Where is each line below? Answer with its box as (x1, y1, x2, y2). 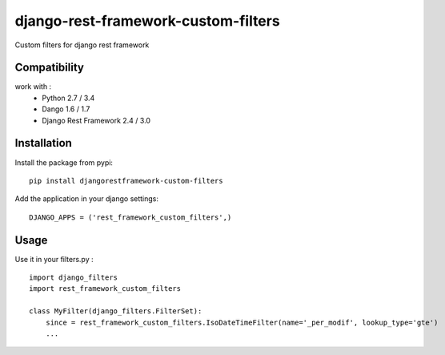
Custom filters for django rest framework (14, 40, 150, 50)
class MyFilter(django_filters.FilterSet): (29, 307, 202, 316)
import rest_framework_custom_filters (29, 284, 182, 293)
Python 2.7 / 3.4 (42, 93, 95, 103)
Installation (14, 136, 72, 150)
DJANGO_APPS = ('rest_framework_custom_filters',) (29, 212, 232, 222)
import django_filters (29, 273, 118, 282)
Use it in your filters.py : (14, 254, 94, 264)
